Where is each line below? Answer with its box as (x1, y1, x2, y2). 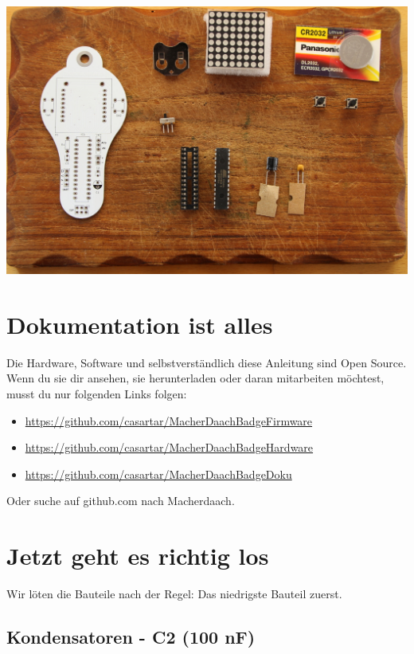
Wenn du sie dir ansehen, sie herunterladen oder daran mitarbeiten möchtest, (6, 370, 385, 386)
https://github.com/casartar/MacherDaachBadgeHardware (25, 439, 314, 456)
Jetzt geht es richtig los (6, 539, 269, 572)
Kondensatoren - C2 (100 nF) (6, 625, 256, 649)
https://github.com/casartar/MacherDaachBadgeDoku (25, 465, 292, 482)
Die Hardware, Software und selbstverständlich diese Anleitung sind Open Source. (6, 354, 407, 370)
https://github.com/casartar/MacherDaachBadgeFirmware (25, 412, 313, 429)
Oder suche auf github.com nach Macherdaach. (6, 492, 235, 509)
